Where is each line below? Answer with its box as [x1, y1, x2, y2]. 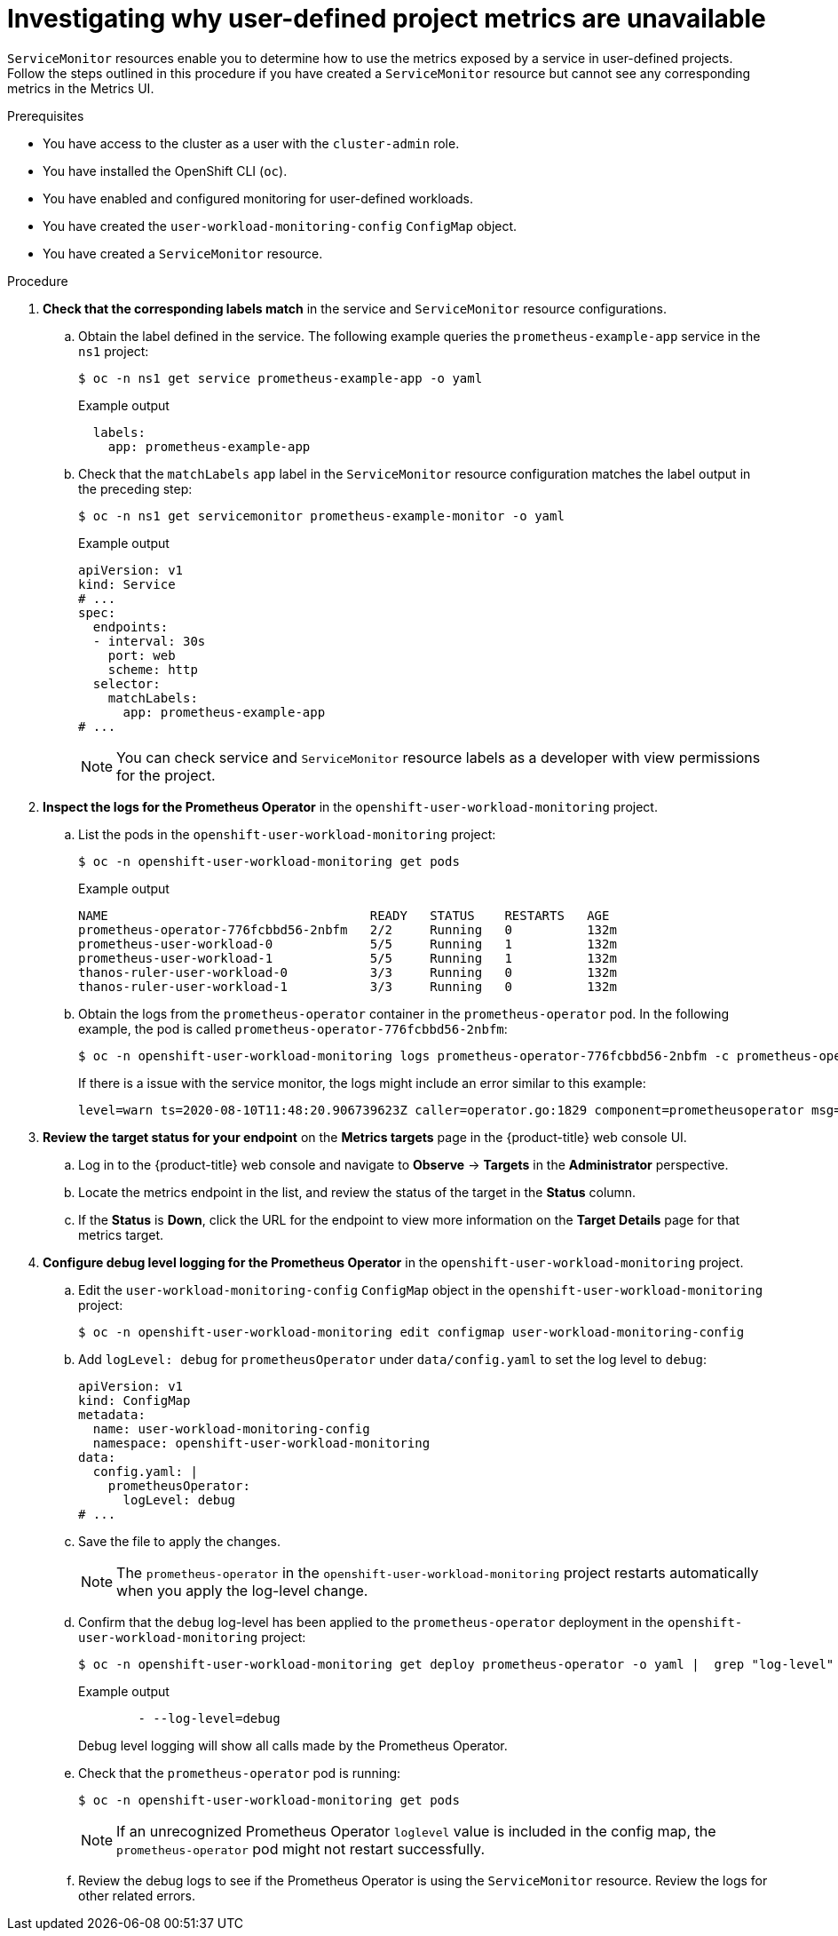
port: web [107, 647, 176, 663]
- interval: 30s [92, 633, 206, 648]
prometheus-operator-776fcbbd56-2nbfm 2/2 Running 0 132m [78, 922, 617, 937]
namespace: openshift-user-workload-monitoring [92, 1435, 431, 1450]
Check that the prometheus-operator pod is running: [78, 1765, 401, 1781]
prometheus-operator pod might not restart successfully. [116, 1839, 485, 1858]
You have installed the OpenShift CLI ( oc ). [43, 163, 288, 179]
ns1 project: [78, 343, 149, 359]
